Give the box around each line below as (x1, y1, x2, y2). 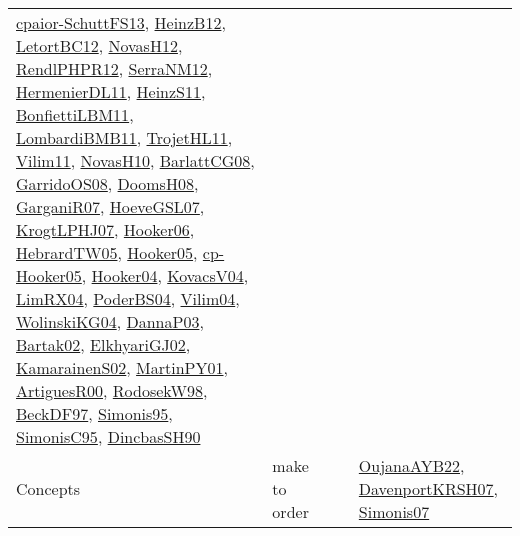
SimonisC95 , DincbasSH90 (16, 425, 201, 448)
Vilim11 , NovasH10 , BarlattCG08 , (16, 149, 255, 172)
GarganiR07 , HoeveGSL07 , (16, 195, 205, 218)
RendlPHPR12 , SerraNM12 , (16, 57, 213, 80)
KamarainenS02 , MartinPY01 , (16, 356, 228, 379)
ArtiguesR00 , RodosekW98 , (16, 379, 208, 402)
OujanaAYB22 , (358, 454, 465, 477)
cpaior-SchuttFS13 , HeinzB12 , (16, 11, 226, 34)
